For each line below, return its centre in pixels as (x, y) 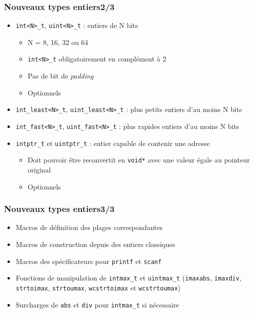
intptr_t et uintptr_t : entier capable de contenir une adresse (113, 143)
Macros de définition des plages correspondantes (89, 227)
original (39, 169)
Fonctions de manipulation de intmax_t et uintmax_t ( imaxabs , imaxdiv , (128, 278)
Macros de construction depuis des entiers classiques (95, 244)
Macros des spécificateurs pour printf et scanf (89, 261)
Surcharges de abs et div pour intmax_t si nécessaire (97, 304)
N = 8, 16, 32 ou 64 (58, 42)
